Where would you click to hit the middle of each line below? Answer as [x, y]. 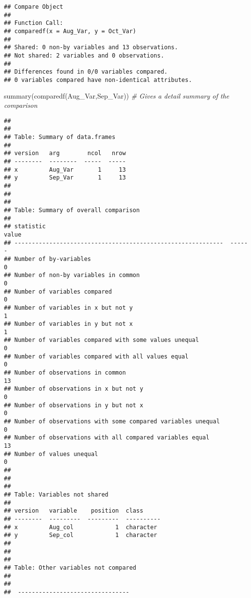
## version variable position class [74, 511]
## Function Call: [34, 23]
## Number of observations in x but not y [74, 389]
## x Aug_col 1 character [81, 527]
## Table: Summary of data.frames [60, 137]
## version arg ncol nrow [65, 153]
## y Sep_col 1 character [81, 535]
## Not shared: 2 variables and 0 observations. [84, 55]
